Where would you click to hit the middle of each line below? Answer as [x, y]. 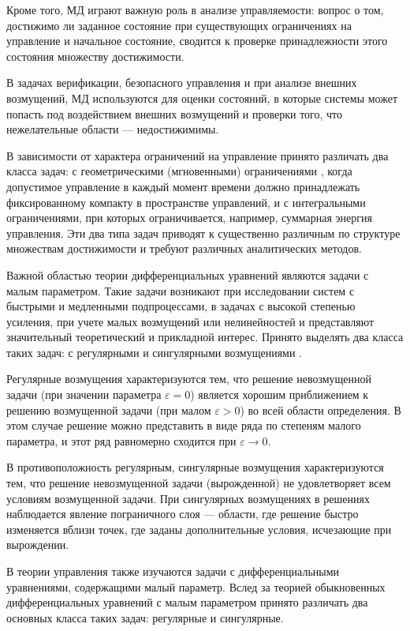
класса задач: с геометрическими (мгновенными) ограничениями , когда [179, 171]
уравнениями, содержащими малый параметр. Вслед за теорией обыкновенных [196, 586]
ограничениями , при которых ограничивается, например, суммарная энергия [189, 218]
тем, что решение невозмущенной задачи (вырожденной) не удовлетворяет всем [199, 483]
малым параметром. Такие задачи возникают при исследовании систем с [181, 290]
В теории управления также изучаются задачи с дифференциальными [173, 571]
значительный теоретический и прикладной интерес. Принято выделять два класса [205, 337]
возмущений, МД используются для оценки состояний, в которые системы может [202, 98]
